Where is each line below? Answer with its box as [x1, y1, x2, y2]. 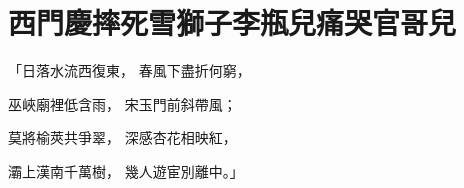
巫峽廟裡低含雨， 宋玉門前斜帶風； [8, 93, 237, 114]
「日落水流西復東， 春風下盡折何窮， [8, 60, 251, 81]
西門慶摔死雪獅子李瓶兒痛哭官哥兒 [8, 2, 457, 43]
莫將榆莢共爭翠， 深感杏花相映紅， [8, 127, 237, 148]
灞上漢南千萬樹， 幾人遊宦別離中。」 [8, 160, 244, 181]
